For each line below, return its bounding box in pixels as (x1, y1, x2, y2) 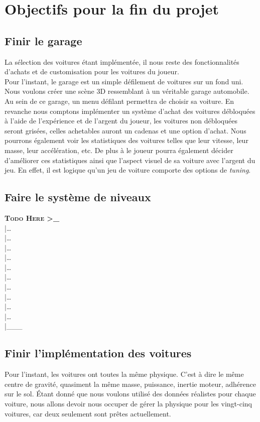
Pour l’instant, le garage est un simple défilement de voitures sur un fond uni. (5, 76, 243, 86)
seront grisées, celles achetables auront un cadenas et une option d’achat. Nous (5, 125, 246, 135)
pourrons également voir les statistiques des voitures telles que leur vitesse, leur (5, 135, 248, 146)
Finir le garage (5, 33, 82, 48)
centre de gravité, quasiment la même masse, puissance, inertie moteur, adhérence (5, 378, 256, 389)
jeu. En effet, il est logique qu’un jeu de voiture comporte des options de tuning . (5, 165, 251, 175)
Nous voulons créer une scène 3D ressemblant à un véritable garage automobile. (5, 86, 249, 96)
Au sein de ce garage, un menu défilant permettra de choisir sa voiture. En (5, 95, 234, 106)
